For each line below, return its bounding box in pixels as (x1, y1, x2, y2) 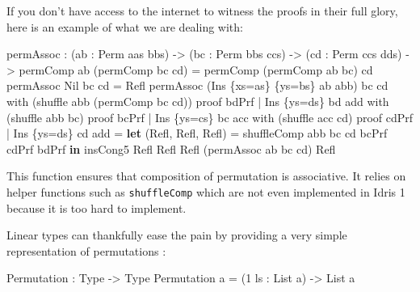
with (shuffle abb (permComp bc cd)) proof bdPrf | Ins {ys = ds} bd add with (6, 92, 389, 109)
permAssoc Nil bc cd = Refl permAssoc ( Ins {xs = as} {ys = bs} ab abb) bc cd (6, 77, 388, 94)
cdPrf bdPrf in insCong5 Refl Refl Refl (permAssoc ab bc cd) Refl (6, 140, 336, 157)
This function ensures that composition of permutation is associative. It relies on (6, 167, 406, 184)
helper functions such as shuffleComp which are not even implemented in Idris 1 (6, 183, 405, 200)
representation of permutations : (6, 242, 166, 259)
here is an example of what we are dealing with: (6, 18, 243, 35)
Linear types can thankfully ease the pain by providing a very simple (6, 226, 347, 243)
